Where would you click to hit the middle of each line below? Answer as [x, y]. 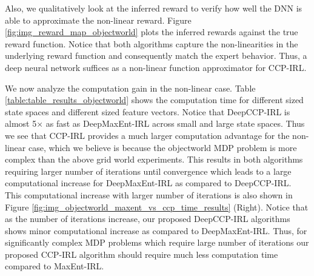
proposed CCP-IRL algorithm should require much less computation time [142, 254]
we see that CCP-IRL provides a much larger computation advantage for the [147, 135]
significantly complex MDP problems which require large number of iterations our [157, 242]
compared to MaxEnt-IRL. [55, 266]
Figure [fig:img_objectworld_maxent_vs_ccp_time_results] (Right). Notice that [157, 207]
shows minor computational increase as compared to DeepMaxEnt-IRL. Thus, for [156, 230]
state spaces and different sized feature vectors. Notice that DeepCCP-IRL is [148, 111]
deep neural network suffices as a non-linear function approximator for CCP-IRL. [156, 67]
